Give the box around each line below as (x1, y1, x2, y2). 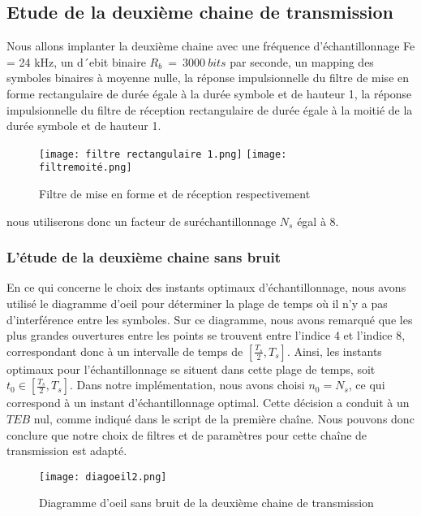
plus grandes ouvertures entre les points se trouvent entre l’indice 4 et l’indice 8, (6, 327, 406, 344)
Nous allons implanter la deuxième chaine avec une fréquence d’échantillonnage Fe (6, 37, 415, 54)
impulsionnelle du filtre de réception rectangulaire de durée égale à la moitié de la (6, 101, 413, 118)
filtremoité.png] (39, 162, 132, 174)
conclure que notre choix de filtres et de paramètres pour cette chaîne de (6, 426, 367, 443)
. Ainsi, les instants (286, 342, 382, 359)
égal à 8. (297, 212, 339, 229)
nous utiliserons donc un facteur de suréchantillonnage (6, 212, 277, 229)
